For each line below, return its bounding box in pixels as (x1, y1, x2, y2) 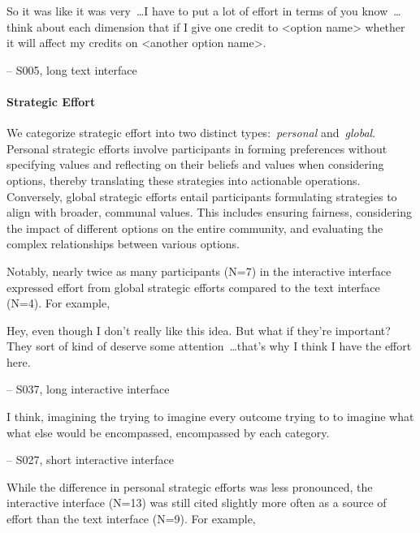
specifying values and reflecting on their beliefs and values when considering (6, 156, 384, 173)
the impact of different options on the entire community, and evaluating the (6, 219, 383, 236)
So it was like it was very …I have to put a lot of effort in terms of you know (6, 2, 388, 19)
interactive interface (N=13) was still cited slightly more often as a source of (6, 494, 387, 511)
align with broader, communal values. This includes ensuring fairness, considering (6, 204, 412, 221)
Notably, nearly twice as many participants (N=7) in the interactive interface (6, 262, 392, 279)
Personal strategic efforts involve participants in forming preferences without (6, 140, 388, 157)
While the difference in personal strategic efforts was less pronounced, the (6, 478, 373, 495)
